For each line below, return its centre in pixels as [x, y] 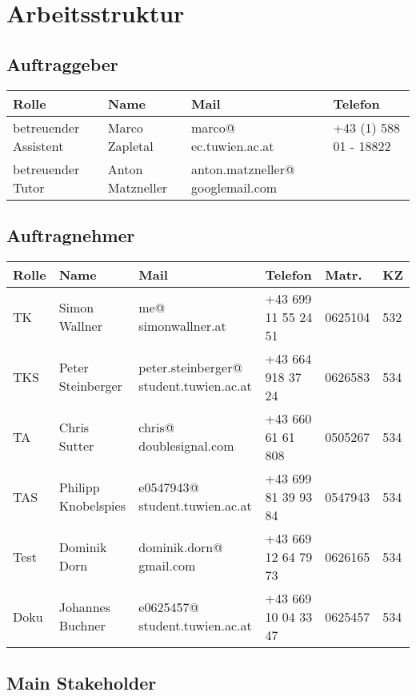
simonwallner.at [182, 326]
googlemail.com [234, 187]
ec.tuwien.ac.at [233, 145]
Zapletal [130, 145]
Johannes [84, 607]
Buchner [82, 626]
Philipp [79, 487]
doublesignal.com [186, 446]
